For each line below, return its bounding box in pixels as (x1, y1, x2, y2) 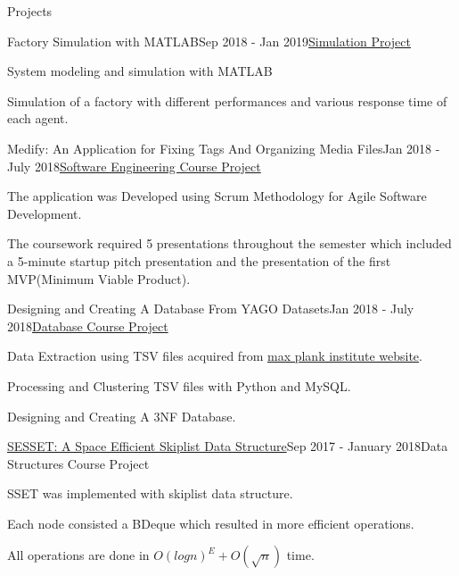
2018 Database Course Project (7, 316, 168, 335)
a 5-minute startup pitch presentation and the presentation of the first (7, 251, 391, 270)
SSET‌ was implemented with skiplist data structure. (7, 484, 293, 503)
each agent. (7, 109, 69, 128)
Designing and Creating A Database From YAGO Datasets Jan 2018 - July (7, 299, 414, 318)
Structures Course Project (7, 454, 150, 472)
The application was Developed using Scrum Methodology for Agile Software (7, 187, 427, 205)
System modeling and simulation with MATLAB (7, 62, 273, 80)
